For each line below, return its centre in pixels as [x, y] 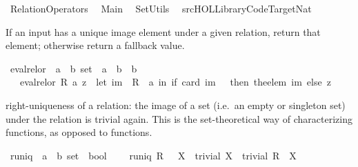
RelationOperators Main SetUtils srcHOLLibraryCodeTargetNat [161, 8]
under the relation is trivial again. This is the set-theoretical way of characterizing [179, 118]
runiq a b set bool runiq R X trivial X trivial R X [153, 155]
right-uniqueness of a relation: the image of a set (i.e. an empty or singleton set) [176, 105]
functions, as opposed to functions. [79, 132]
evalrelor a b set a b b [73, 68]
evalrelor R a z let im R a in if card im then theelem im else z [175, 82]
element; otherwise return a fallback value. [95, 45]
